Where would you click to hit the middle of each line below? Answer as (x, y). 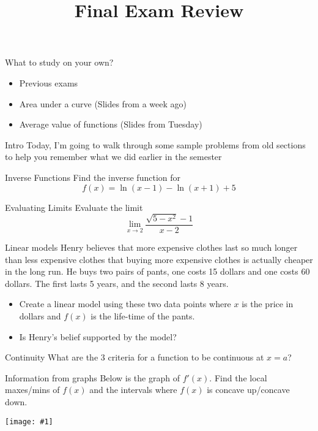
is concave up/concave (248, 390)
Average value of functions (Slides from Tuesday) (111, 124)
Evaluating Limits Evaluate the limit (74, 207)
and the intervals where (133, 390)
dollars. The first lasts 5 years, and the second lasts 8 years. (117, 283)
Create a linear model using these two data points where (125, 304)
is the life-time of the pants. (143, 315)
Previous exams (49, 82)
